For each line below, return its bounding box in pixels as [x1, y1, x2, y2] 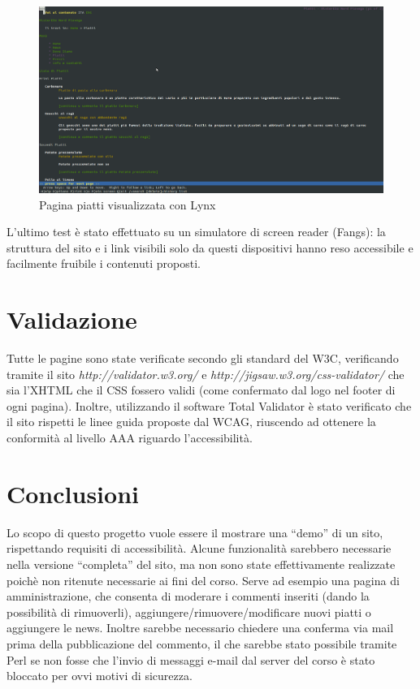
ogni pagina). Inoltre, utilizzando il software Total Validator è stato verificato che [6, 397, 412, 414]
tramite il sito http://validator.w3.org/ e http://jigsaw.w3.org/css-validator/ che [6, 365, 405, 382]
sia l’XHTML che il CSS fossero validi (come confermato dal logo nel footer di [6, 381, 396, 398]
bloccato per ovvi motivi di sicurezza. [6, 667, 193, 684]
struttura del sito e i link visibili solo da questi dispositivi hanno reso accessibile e [6, 239, 414, 256]
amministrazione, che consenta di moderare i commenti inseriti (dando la [6, 588, 370, 605]
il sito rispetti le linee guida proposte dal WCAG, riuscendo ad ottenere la [6, 413, 376, 430]
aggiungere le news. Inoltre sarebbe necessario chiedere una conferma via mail [6, 619, 394, 636]
